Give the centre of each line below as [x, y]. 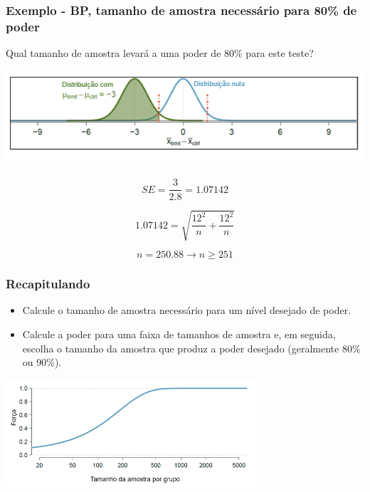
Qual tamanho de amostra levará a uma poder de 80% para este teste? [160, 53]
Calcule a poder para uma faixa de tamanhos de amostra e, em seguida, [179, 334]
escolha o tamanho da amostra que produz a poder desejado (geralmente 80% [191, 348]
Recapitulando [48, 284]
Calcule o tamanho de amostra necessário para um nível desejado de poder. [187, 310]
